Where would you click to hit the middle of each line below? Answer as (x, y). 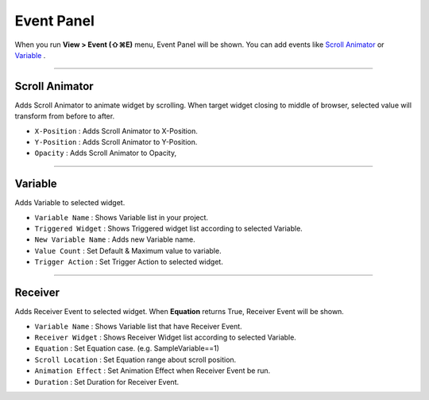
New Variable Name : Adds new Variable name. (115, 239)
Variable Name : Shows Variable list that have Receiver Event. (138, 326)
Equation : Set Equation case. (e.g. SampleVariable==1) (127, 348)
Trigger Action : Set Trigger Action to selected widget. (129, 262)
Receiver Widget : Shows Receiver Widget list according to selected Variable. (166, 337)
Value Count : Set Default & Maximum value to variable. (128, 250)
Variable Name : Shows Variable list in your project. (122, 217)
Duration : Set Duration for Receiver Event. (107, 382)
